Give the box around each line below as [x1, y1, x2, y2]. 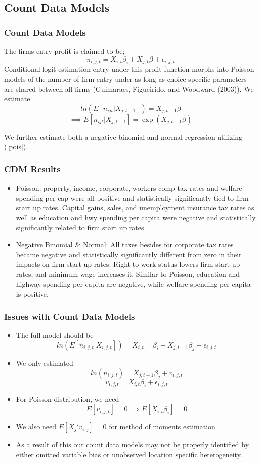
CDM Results [4, 162, 61, 175]
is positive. [16, 288, 49, 299]
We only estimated [16, 358, 73, 368]
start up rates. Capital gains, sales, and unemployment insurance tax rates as [16, 202, 254, 213]
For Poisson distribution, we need [16, 393, 119, 404]
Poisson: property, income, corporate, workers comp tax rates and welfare [16, 183, 242, 193]
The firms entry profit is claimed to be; [4, 46, 125, 56]
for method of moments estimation [109, 421, 215, 432]
